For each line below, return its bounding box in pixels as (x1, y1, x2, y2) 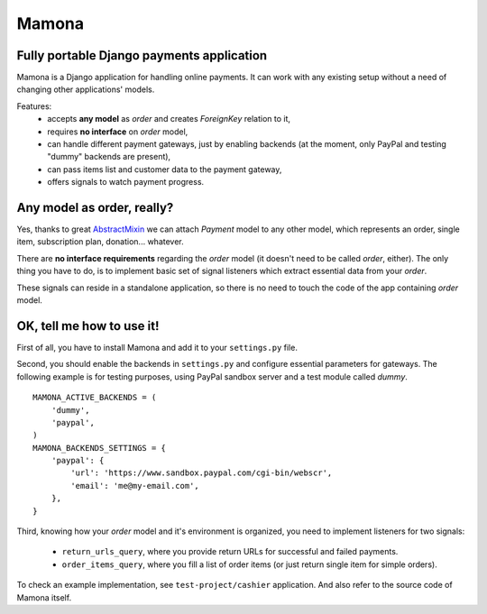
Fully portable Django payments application (16, 48, 268, 63)
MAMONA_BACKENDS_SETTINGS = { (32, 443, 167, 453)
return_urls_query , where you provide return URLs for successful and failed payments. (61, 546, 399, 557)
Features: (16, 100, 52, 112)
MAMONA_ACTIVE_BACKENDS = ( (32, 392, 157, 403)
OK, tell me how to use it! (16, 318, 160, 334)
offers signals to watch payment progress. (47, 177, 205, 188)
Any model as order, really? (16, 200, 174, 215)
